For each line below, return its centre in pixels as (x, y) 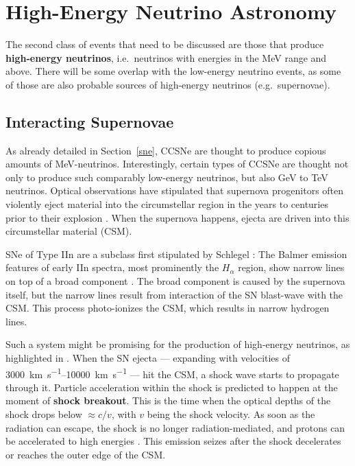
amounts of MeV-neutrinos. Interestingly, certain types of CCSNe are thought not (177, 164)
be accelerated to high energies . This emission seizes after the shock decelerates (173, 441)
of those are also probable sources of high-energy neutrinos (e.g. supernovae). (168, 84)
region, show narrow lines (291, 267)
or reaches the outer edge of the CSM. (86, 454)
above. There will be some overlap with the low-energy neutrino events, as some (173, 71)
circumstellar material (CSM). (69, 231)
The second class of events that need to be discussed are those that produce (165, 44)
